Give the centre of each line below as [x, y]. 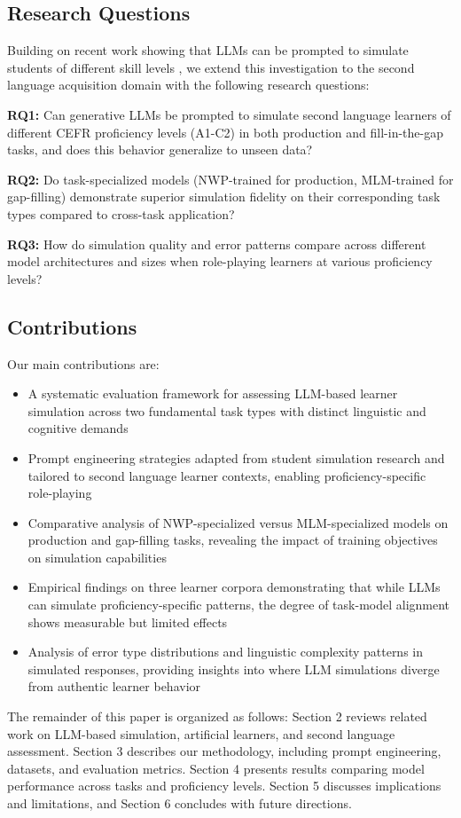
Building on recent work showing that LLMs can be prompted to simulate [208, 50]
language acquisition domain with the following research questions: [188, 85]
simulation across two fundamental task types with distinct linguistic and [227, 410]
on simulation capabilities [97, 557]
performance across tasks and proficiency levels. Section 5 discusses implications [224, 786]
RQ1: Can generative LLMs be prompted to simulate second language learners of [229, 114]
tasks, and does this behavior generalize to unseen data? [160, 149]
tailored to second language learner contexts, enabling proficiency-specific [227, 475]
